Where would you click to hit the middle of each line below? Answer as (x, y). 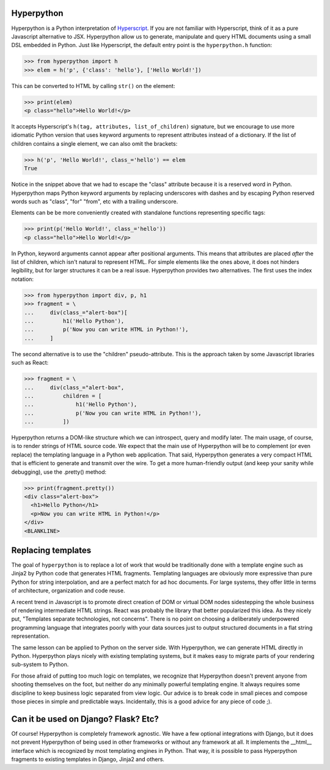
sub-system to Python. (40, 665)
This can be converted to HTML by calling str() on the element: (93, 86)
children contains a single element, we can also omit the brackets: (94, 143)
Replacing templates (51, 550)
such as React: (30, 363)
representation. (31, 636)
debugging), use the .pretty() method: (59, 472)
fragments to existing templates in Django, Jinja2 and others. (88, 760)
